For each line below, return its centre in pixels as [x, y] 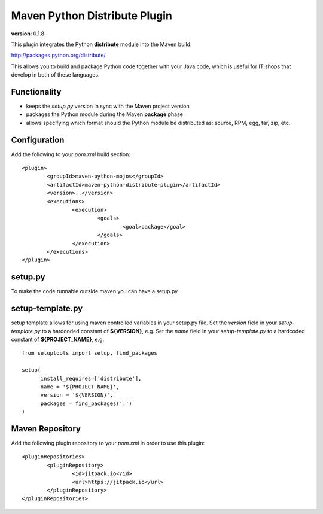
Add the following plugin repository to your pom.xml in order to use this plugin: [108, 443]
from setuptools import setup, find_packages [90, 353]
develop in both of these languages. [55, 75]
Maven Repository [46, 429]
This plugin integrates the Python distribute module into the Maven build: [101, 44]
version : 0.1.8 [28, 34]
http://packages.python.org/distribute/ [58, 55]
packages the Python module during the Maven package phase [105, 114]
